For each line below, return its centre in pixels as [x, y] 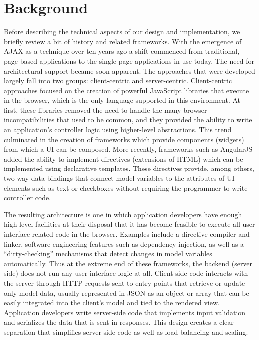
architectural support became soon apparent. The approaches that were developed [129, 71]
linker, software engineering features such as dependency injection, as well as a [124, 244]
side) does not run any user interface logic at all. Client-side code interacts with [126, 273]
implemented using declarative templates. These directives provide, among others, [129, 168]
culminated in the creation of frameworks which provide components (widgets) [124, 139]
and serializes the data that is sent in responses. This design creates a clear [119, 322]
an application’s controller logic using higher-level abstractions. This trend [118, 129]
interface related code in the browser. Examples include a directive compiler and [127, 234]
